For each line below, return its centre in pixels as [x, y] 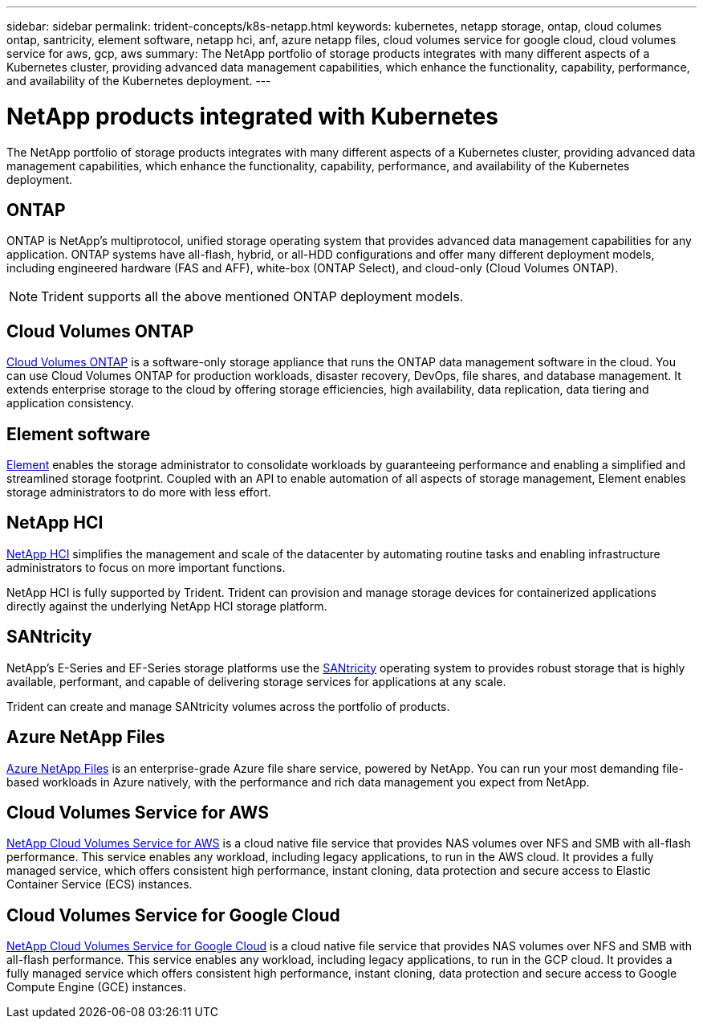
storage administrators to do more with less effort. [139, 492]
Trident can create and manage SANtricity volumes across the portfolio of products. [228, 706]
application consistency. [71, 403]
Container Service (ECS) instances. [100, 884]
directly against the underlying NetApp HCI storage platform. [167, 606]
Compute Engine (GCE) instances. [96, 987]
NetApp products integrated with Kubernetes [252, 116]
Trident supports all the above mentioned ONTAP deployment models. [252, 297]
